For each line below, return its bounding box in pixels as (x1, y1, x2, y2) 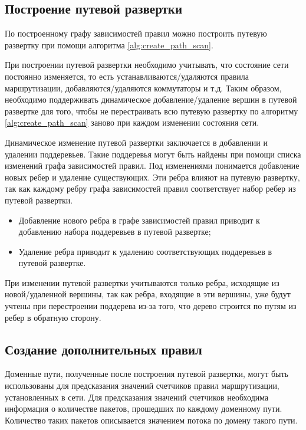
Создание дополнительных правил (5, 340, 202, 358)
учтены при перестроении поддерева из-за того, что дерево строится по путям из (5, 300, 297, 312)
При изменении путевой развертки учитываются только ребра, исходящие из (5, 276, 279, 288)
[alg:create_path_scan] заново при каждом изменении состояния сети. (5, 116, 259, 129)
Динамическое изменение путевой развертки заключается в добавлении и (5, 136, 268, 148)
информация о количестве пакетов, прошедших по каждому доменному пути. (5, 402, 282, 415)
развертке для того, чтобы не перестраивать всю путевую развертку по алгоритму (5, 104, 298, 117)
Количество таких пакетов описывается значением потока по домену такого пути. (5, 413, 298, 426)
